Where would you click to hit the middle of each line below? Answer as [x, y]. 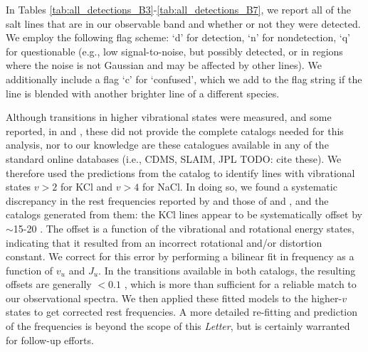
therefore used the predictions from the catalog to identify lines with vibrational [180, 172]
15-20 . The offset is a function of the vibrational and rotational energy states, [184, 228]
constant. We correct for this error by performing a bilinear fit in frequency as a [180, 256]
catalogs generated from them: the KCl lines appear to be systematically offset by [184, 214]
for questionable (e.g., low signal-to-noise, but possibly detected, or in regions [174, 51]
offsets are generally [49, 284]
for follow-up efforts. [50, 340]
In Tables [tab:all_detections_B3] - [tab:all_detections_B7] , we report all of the [178, 9]
